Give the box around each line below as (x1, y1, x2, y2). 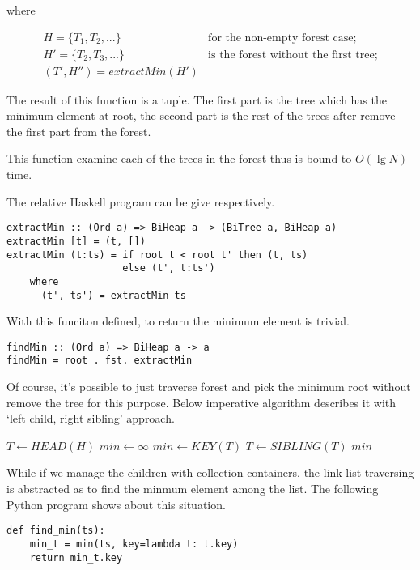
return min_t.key (29, 551, 123, 564)
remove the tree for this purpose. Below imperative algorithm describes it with (6, 393, 397, 410)
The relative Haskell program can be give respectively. (6, 193, 275, 210)
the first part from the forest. (6, 122, 151, 139)
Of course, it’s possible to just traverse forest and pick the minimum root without (6, 378, 411, 395)
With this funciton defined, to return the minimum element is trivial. (6, 313, 350, 330)
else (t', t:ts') (122, 262, 215, 274)
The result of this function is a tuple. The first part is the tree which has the (6, 91, 387, 108)
